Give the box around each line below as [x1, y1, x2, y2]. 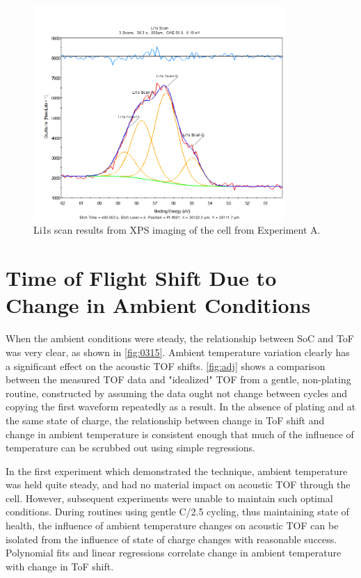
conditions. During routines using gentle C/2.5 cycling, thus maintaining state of [6, 504, 349, 519]
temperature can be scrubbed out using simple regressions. [6, 440, 255, 455]
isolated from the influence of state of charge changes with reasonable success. [6, 531, 337, 546]
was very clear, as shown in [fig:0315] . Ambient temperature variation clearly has [6, 344, 350, 359]
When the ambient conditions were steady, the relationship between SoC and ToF [6, 331, 355, 346]
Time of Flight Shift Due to [6, 264, 277, 292]
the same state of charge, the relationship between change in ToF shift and [6, 412, 325, 427]
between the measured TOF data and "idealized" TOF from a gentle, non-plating [6, 372, 351, 387]
